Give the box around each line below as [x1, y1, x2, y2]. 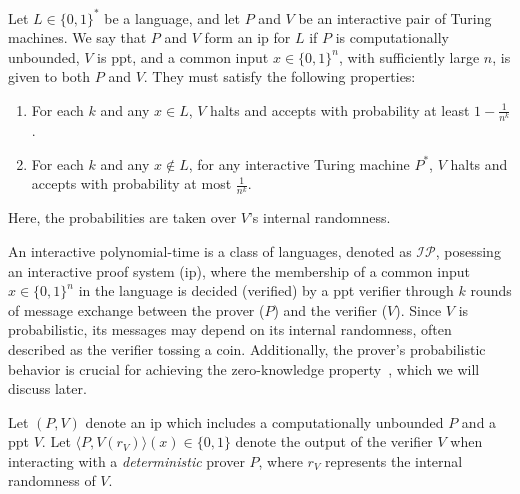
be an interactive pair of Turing [298, 7, 492, 28]
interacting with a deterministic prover [8, 450, 245, 471]
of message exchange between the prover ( [8, 299, 265, 320]
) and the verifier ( [273, 299, 388, 320]
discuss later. [8, 378, 87, 399]
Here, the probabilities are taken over [8, 207, 237, 228]
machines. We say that [8, 27, 147, 48]
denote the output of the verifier [235, 431, 433, 452]
